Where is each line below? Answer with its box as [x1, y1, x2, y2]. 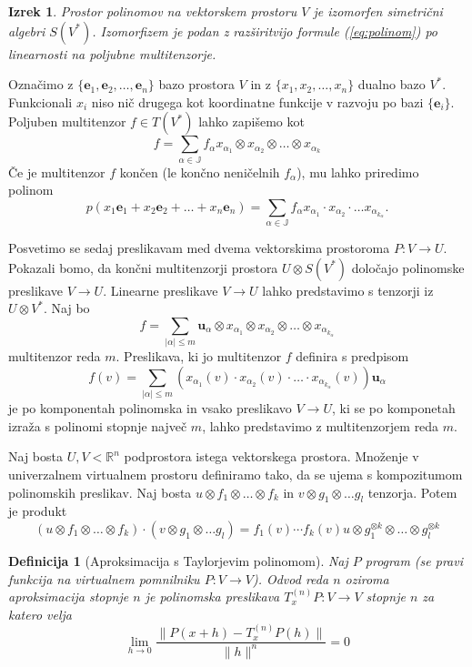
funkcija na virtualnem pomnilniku [8, 569, 200, 588]
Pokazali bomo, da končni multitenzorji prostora [8, 258, 278, 277]
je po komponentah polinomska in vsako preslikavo [8, 399, 292, 418]
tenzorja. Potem [367, 482, 457, 501]
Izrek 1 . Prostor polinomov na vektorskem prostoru [8, 2, 297, 20]
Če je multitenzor [8, 162, 105, 181]
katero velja [8, 604, 72, 623]
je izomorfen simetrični [313, 2, 443, 20]
